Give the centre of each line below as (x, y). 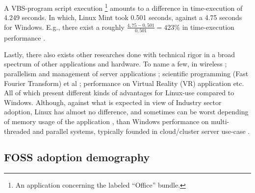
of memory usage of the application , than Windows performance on (106, 121)
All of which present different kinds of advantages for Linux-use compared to (119, 93)
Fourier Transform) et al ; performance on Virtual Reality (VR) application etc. (124, 83)
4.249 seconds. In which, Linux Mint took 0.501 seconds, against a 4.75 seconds (123, 17)
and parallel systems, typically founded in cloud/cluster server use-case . (141, 131)
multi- (220, 121)
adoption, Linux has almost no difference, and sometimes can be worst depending (126, 112)
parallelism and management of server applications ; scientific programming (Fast (126, 73)
